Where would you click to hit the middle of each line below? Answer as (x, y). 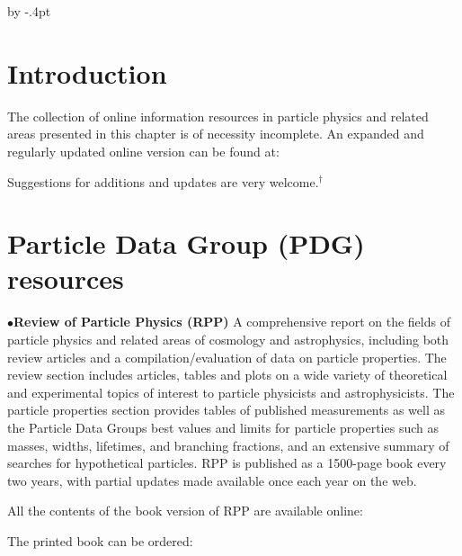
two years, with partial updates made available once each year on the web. (212, 480)
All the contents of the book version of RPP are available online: (185, 511)
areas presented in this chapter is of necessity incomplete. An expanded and (216, 134)
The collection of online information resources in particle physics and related (218, 116)
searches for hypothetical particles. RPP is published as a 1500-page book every (227, 463)
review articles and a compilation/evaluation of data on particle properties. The (227, 357)
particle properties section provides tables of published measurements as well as (226, 410)
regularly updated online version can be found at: (143, 151)
